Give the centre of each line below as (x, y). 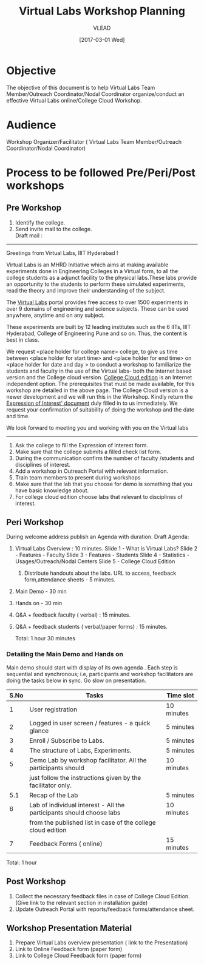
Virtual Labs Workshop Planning (102, 11)
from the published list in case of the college (93, 822)
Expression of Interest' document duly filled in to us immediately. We (92, 403)
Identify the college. (40, 222)
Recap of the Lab (54, 795)
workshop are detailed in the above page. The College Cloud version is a (97, 390)
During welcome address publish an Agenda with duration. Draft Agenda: (98, 537)
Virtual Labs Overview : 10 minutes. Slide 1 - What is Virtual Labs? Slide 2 (106, 549)
